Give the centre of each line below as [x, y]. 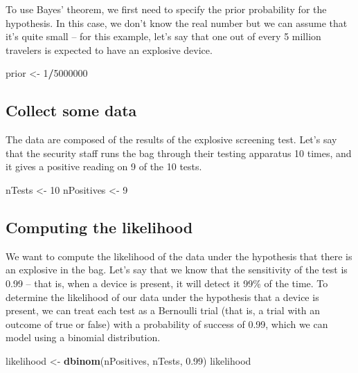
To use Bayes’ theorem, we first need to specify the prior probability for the [166, 9]
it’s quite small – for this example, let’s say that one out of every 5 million [163, 36]
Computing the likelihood [99, 227]
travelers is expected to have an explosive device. [109, 49]
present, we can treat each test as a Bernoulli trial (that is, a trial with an [163, 310]
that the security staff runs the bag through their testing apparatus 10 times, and [179, 153]
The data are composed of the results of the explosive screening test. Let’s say [171, 139]
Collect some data [71, 110]
